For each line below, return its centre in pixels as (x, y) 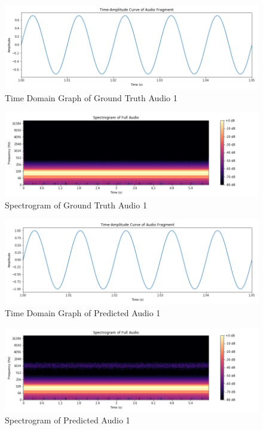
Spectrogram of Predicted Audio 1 (68, 420)
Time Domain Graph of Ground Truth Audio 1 (91, 97)
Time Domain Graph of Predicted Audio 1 (83, 312)
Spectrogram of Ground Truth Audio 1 (76, 205)
